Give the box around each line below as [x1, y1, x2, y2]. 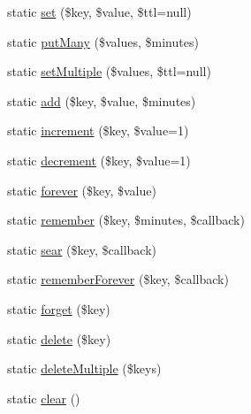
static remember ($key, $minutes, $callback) [7, 211, 245, 229]
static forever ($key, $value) [7, 180, 156, 199]
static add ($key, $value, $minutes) [7, 91, 196, 110]
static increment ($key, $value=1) [7, 121, 189, 140]
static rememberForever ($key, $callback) [7, 270, 229, 288]
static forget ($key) [7, 299, 110, 318]
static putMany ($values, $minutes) [7, 32, 199, 50]
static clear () [7, 388, 80, 407]
